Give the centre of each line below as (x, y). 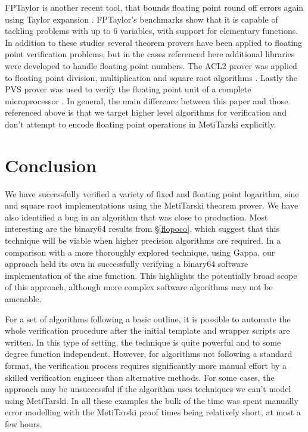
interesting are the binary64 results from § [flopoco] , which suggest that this (142, 229)
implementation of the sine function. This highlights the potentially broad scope (151, 275)
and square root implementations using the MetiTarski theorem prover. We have (152, 205)
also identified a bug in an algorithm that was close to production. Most (136, 217)
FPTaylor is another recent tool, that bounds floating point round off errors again (154, 7)
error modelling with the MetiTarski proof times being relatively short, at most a (153, 412)
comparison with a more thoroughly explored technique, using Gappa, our (140, 252)
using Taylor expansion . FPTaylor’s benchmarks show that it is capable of (141, 19)
